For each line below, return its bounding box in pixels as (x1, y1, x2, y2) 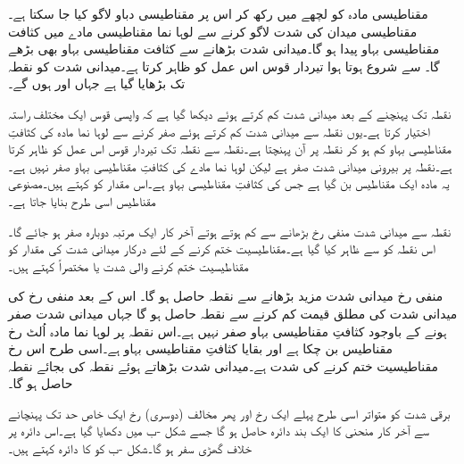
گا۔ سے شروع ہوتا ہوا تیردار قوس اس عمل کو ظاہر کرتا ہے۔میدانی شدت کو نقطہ (8, 56, 440, 75)
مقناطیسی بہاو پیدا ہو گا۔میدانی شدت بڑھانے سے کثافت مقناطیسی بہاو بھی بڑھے (8, 39, 440, 58)
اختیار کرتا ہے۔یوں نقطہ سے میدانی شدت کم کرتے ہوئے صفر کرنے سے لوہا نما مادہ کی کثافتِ (8, 121, 430, 140)
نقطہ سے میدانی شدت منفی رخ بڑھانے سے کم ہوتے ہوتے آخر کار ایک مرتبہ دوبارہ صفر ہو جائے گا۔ (8, 221, 452, 240)
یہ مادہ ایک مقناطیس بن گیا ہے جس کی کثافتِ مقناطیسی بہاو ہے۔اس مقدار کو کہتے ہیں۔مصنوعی (8, 174, 450, 193)
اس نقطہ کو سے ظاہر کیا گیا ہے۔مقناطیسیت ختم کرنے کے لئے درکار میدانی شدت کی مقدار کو (8, 239, 435, 258)
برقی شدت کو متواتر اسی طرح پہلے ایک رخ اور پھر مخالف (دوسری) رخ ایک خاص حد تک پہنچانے (8, 403, 451, 422)
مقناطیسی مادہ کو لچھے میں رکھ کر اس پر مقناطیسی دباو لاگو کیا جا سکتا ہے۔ (8, 4, 428, 22)
